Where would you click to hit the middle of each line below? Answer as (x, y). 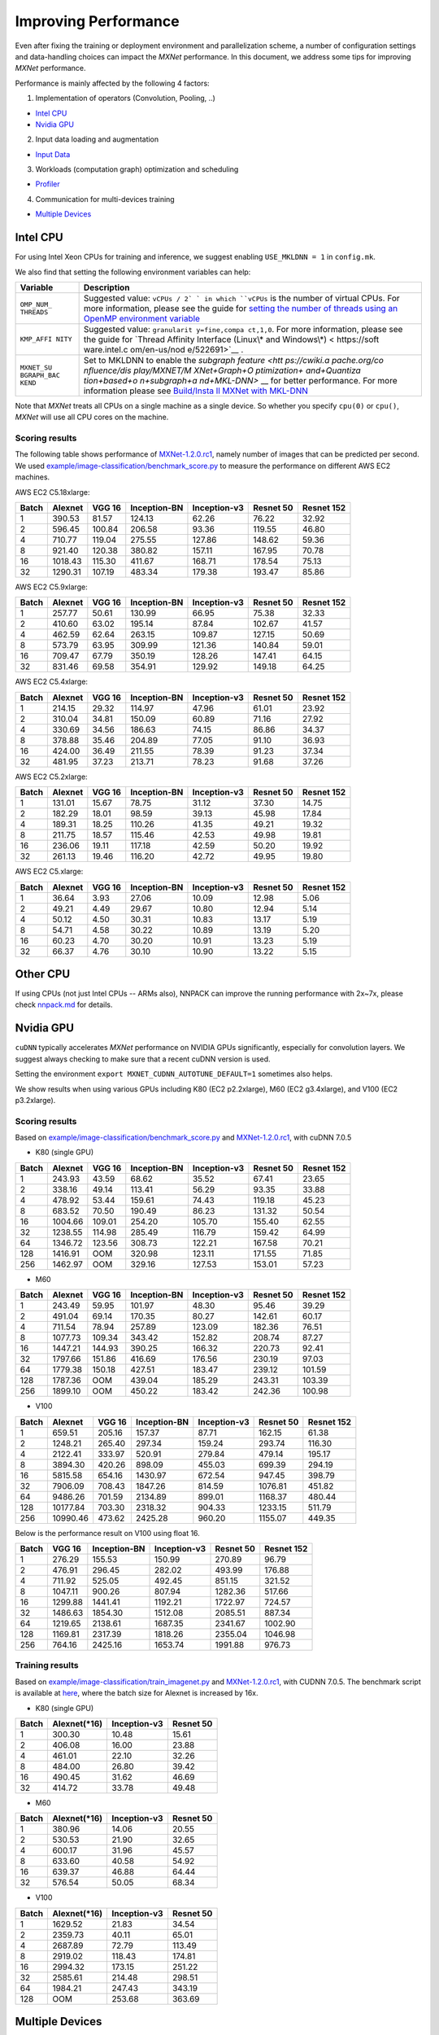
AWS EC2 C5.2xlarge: (52, 777)
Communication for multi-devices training (105, 199)
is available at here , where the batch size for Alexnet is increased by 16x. (137, 1693)
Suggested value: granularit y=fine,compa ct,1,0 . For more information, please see (243, 329)
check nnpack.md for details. (64, 1004)
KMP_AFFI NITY (46, 339)
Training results (47, 1665)
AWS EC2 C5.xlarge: (49, 872)
